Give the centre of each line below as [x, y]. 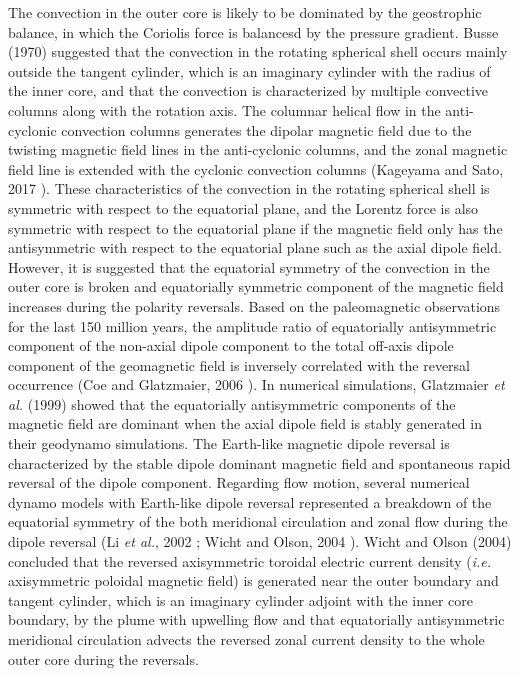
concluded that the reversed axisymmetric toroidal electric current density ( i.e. [249, 560]
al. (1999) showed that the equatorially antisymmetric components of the [232, 403]
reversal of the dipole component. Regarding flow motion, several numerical [239, 482]
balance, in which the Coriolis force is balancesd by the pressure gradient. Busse [253, 31]
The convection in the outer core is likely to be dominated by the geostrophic [245, 12]
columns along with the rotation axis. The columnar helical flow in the [224, 109]
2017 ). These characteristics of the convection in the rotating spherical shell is [249, 188]
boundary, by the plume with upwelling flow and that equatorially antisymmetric [256, 619]
